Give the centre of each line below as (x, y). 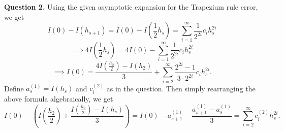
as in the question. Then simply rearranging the (181, 88)
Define (14, 88)
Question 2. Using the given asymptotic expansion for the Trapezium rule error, (131, 7)
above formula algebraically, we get (59, 98)
